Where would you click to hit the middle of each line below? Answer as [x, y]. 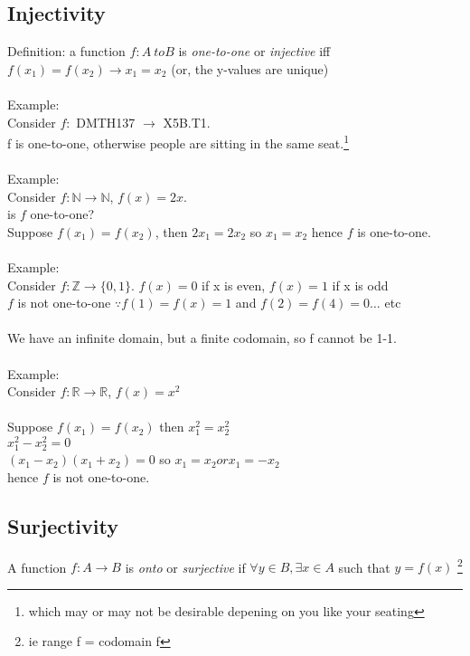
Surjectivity [63, 525]
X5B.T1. [187, 122]
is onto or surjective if [185, 567]
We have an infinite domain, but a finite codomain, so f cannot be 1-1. [202, 338]
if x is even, [234, 285]
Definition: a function [66, 51]
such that [364, 567]
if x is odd [360, 285]
